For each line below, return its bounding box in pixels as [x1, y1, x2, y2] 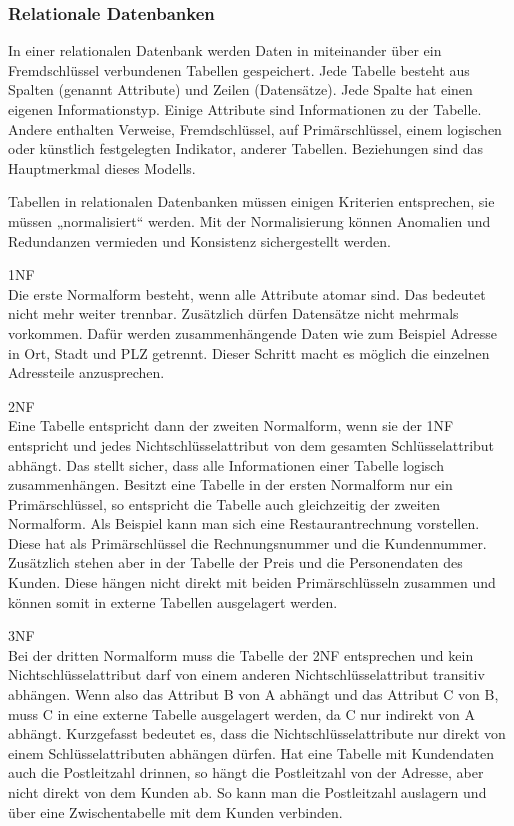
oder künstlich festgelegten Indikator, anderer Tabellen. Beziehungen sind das [8, 138, 484, 159]
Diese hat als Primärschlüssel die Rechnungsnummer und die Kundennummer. [8, 532, 487, 553]
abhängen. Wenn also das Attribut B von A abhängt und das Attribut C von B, [8, 684, 499, 705]
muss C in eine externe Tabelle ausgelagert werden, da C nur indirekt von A [8, 703, 476, 724]
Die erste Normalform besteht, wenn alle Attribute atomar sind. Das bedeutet [8, 283, 486, 304]
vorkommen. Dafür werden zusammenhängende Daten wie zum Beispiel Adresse [8, 322, 498, 343]
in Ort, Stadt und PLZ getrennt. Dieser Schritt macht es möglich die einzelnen [8, 342, 490, 363]
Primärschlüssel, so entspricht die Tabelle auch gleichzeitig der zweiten [8, 493, 440, 514]
